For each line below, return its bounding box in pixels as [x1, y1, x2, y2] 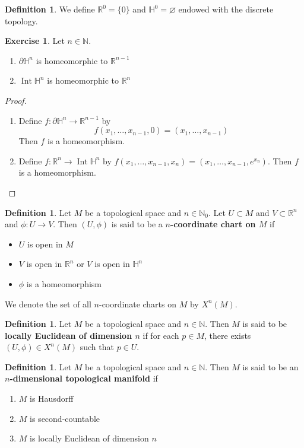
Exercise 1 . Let [5, 34, 65, 47]
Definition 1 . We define [5, 3, 95, 15]
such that [80, 341, 114, 353]
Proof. [5, 94, 27, 106]
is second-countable [30, 412, 100, 424]
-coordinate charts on [99, 297, 177, 310]
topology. [5, 14, 38, 27]
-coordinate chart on [170, 218, 256, 230]
